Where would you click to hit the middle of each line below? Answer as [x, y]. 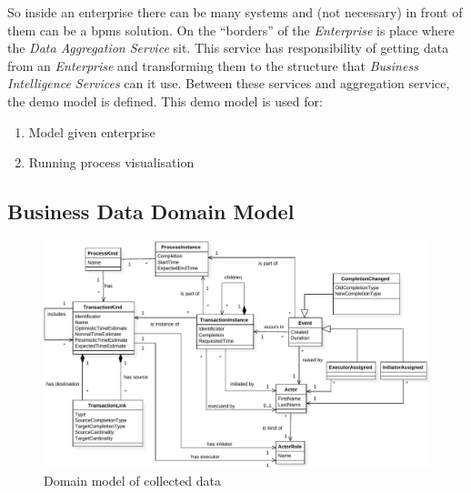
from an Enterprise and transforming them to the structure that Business [213, 65]
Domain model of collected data [133, 480]
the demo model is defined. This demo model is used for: [165, 101]
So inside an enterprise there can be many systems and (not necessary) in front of [235, 12]
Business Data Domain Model [151, 211]
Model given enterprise [92, 131]
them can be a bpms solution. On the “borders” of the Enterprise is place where [231, 30]
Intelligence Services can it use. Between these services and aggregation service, [229, 83]
